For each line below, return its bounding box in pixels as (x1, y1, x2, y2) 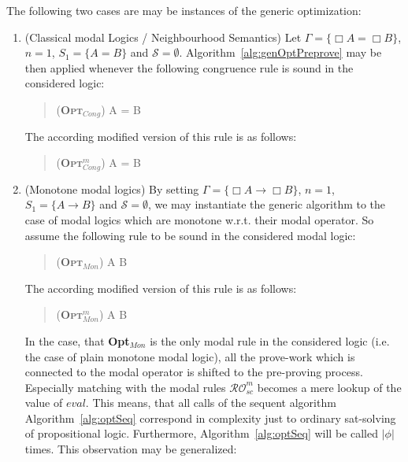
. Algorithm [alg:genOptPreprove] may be (179, 44, 382, 61)
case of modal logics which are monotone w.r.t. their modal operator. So (24, 211, 374, 227)
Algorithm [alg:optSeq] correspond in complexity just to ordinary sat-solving (24, 409, 396, 426)
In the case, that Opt (24, 332, 130, 349)
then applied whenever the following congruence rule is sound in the (24, 59, 354, 76)
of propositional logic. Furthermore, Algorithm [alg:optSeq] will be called (24, 425, 378, 442)
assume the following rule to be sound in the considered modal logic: (24, 227, 356, 243)
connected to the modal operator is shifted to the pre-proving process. (24, 364, 363, 380)
